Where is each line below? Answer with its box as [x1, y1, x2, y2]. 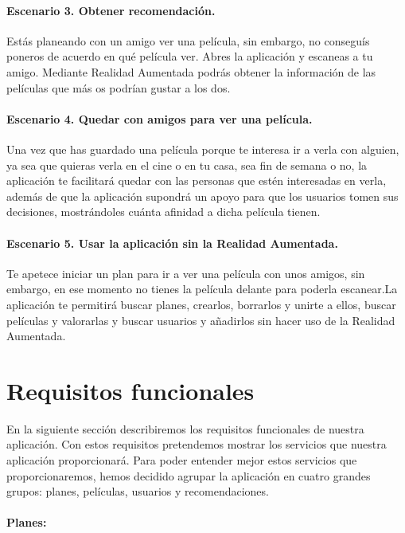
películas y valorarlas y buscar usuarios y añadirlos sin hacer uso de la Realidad [6, 312, 395, 328]
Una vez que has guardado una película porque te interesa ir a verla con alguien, [6, 140, 399, 157]
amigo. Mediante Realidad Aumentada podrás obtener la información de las [6, 63, 376, 80]
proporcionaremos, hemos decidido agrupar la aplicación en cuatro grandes [6, 467, 371, 484]
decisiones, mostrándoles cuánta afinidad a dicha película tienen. [6, 203, 321, 220]
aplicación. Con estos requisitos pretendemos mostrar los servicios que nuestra [6, 436, 387, 453]
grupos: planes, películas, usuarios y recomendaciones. [6, 483, 269, 500]
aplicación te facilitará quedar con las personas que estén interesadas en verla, [6, 172, 387, 189]
